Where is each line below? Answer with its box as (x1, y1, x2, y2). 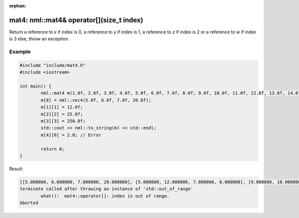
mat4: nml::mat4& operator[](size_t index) (9, 15, 144, 24)
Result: (9, 166, 23, 172)
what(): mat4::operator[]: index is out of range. (40, 193, 170, 199)
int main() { (19, 84, 52, 89)
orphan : (9, 3, 26, 8)
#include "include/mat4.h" (19, 62, 86, 68)
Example (9, 48, 31, 55)
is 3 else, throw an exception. (9, 36, 70, 42)
